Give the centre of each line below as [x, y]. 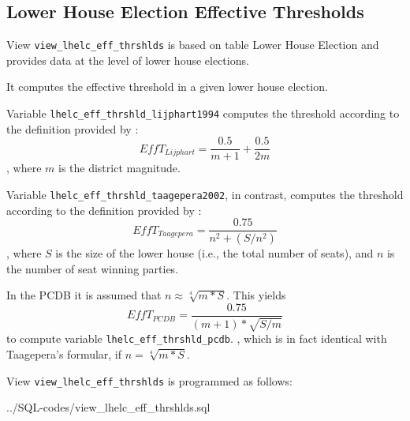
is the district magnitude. [119, 168]
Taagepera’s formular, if [64, 354]
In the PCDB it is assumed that [84, 295]
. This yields [256, 295]
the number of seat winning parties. [93, 268]
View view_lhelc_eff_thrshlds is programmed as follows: [149, 380]
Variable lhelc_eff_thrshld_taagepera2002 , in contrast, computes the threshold [205, 194]
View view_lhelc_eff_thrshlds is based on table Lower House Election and [193, 45]
